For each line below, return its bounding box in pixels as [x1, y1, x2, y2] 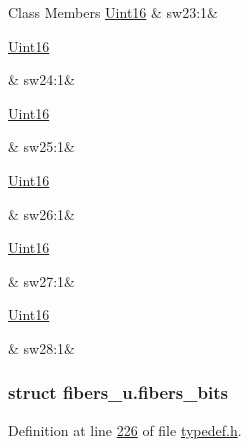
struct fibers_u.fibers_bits [8, 380, 228, 405]
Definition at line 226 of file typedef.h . [8, 419, 242, 440]
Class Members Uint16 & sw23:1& [8, 2, 218, 22]
